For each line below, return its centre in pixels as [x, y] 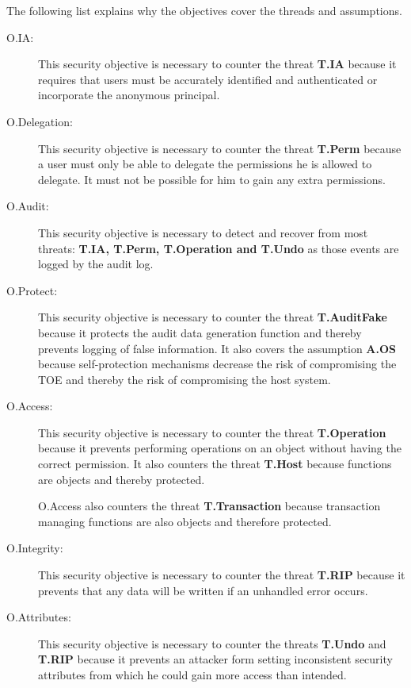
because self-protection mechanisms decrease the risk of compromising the [217, 364]
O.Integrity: [35, 548]
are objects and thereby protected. [122, 479]
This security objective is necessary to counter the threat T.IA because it [217, 64]
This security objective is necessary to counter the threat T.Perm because [220, 148]
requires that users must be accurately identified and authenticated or [208, 79]
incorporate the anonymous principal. [129, 95]
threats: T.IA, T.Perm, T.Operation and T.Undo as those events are [219, 248]
